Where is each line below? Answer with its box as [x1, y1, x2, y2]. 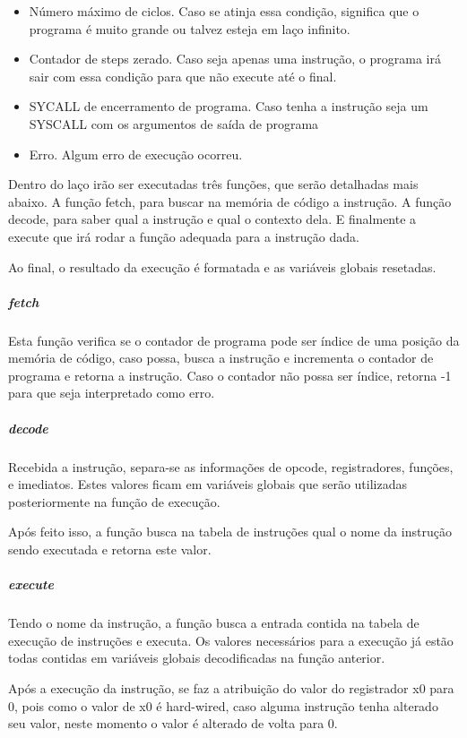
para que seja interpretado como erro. [8, 383, 215, 402]
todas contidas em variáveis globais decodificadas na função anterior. [8, 648, 385, 667]
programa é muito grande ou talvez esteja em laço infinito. [29, 19, 350, 38]
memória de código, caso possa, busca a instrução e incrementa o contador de [8, 348, 434, 367]
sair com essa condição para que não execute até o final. [29, 66, 337, 85]
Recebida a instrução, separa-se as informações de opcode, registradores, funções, [8, 457, 454, 476]
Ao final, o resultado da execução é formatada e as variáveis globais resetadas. [8, 257, 437, 276]
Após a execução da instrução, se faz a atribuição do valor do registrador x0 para [8, 678, 454, 697]
